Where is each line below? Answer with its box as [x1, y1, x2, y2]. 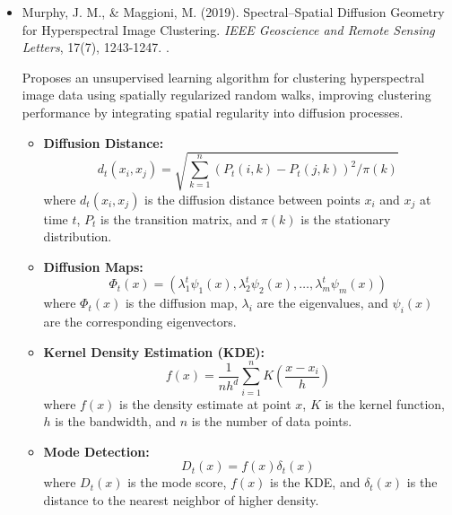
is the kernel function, [325, 394, 445, 413]
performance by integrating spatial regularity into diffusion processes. [22, 102, 404, 121]
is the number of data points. [191, 412, 352, 431]
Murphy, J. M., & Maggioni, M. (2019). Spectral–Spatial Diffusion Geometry [22, 3, 445, 21]
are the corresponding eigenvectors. [43, 312, 237, 331]
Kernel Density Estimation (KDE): [43, 342, 265, 361]
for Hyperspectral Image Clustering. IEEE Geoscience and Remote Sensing [22, 20, 435, 39]
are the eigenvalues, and [256, 293, 388, 312]
